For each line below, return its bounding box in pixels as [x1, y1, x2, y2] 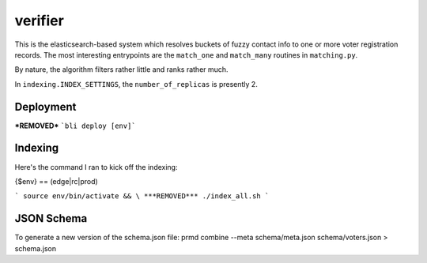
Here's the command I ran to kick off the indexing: [14, 162, 178, 171]
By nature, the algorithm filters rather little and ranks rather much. [14, 65, 229, 74]
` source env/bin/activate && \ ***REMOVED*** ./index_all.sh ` [14, 192, 270, 201]
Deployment [14, 100, 77, 114]
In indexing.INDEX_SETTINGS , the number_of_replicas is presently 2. [14, 79, 259, 88]
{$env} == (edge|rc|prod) [14, 176, 98, 186]
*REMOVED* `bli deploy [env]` [14, 121, 136, 130]
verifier [14, 12, 65, 29]
